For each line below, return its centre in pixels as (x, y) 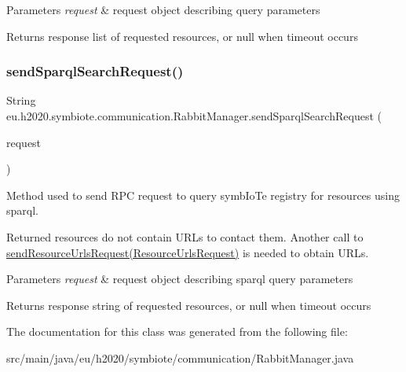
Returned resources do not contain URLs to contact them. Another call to (185, 236)
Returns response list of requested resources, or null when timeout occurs (182, 36)
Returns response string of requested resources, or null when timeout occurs (189, 305)
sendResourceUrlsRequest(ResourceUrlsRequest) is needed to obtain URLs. (188, 252)
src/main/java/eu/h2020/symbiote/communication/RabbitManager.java (180, 357)
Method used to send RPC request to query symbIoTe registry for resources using (203, 195)
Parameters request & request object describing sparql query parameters (180, 279)
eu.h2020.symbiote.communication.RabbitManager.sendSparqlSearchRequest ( (194, 116)
